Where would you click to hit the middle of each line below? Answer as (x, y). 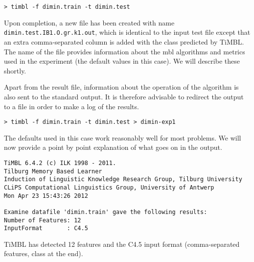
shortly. (15, 70)
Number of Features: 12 (43, 220)
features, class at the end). (44, 253)
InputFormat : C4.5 (46, 228)
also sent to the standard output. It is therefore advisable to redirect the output (124, 96)
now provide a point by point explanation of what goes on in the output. (113, 147)
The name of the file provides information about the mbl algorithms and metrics (125, 51)
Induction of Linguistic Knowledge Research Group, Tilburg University (123, 179)
